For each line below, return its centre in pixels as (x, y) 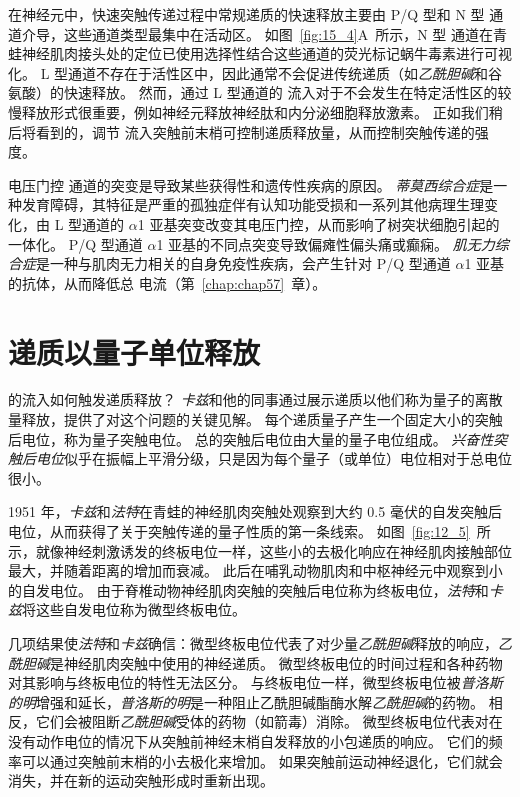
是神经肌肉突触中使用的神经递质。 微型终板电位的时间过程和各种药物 (276, 662)
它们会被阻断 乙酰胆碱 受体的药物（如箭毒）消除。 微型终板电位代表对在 (269, 721)
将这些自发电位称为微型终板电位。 (134, 609)
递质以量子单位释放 (134, 351)
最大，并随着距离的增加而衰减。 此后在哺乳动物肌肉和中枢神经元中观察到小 (255, 570)
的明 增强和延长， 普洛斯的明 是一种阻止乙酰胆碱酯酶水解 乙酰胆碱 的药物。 (246, 701)
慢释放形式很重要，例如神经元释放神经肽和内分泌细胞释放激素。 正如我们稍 (255, 111)
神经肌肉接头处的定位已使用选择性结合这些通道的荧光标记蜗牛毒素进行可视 (266, 53)
